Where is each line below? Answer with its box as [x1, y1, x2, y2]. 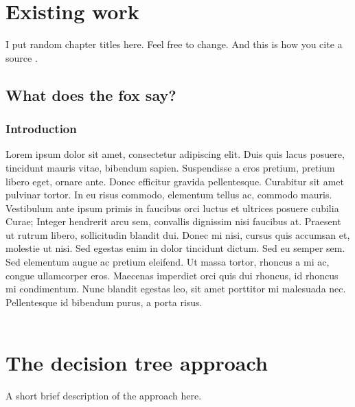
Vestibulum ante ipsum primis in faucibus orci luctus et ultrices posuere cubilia [5, 200, 339, 215]
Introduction [5, 120, 77, 137]
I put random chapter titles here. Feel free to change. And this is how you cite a [5, 37, 343, 51]
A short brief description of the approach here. [5, 388, 202, 403]
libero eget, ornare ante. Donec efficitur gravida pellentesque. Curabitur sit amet [5, 174, 344, 188]
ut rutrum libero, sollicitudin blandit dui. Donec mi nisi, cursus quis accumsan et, [5, 227, 350, 242]
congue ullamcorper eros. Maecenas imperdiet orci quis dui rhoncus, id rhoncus [5, 268, 339, 282]
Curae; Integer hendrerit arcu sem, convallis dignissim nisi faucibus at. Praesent [5, 214, 341, 229]
